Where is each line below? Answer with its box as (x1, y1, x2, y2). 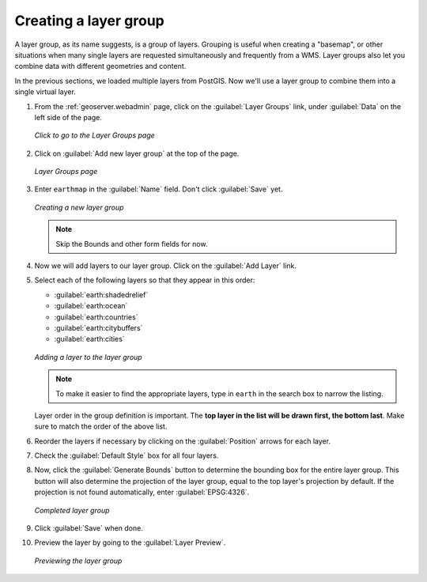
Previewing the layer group (34, 556, 123, 565)
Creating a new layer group (34, 202, 124, 212)
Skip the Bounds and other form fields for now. (55, 239, 208, 248)
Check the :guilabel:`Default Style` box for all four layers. (34, 451, 219, 460)
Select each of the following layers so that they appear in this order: (34, 275, 255, 285)
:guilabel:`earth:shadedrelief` (54, 289, 149, 300)
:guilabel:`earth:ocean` (54, 301, 128, 311)
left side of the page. (34, 112, 103, 122)
